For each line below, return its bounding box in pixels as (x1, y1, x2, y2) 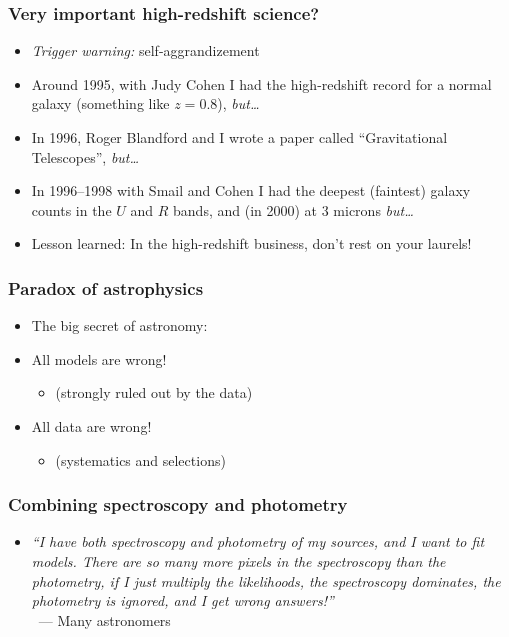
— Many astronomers (38, 609, 171, 630)
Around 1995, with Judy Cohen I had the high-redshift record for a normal (31, 73, 492, 94)
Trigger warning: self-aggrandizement (31, 40, 260, 61)
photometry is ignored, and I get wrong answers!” (31, 590, 334, 611)
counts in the (31, 199, 112, 220)
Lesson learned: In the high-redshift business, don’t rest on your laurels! (31, 233, 472, 254)
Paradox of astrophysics (8, 275, 204, 300)
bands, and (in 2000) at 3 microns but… (173, 199, 414, 220)
